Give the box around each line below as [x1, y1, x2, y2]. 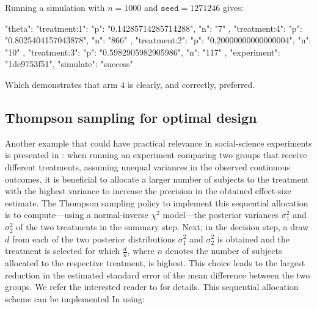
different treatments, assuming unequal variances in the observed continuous [5, 160, 290, 173]
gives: [222, 1, 244, 13]
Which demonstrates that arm [5, 78, 118, 90]
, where [127, 244, 155, 257]
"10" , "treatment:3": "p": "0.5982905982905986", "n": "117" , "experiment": [5, 45, 280, 58]
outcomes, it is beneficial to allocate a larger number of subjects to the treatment [5, 172, 309, 185]
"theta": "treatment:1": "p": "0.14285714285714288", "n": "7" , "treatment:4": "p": [5, 21, 302, 34]
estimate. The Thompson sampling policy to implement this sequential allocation [5, 196, 308, 209]
